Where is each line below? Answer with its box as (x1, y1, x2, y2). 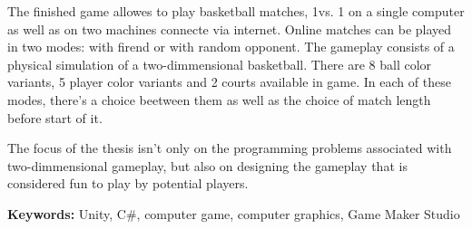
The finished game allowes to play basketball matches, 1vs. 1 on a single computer (7, 2, 465, 20)
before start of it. (7, 108, 103, 127)
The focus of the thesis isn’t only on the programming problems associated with (7, 138, 452, 157)
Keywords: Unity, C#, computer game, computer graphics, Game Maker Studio (7, 204, 460, 223)
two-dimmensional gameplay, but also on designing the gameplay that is (7, 156, 408, 175)
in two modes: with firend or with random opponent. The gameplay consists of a (7, 37, 455, 56)
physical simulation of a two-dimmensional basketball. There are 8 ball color (7, 54, 432, 73)
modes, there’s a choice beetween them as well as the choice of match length (7, 90, 431, 109)
